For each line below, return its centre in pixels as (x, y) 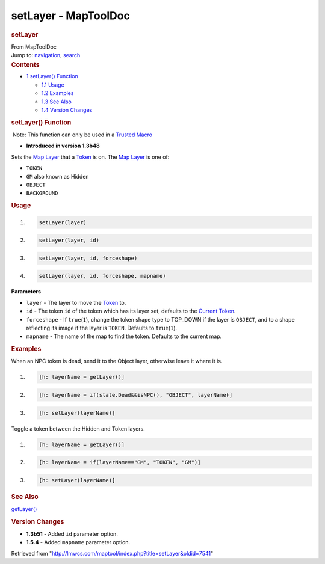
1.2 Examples (57, 93)
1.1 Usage (53, 85)
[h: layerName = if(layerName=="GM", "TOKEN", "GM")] (120, 462)
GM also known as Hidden (58, 176)
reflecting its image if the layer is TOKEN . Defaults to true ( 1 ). (102, 328)
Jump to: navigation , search (46, 55)
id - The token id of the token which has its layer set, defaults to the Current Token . (131, 311)
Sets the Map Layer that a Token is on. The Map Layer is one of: (90, 157)
